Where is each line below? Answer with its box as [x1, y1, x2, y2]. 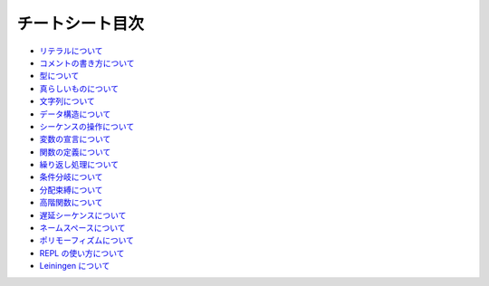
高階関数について [39, 197, 103, 208]
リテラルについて [39, 45, 103, 56]
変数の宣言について [39, 134, 111, 145]
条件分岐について [39, 172, 103, 183]
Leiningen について [39, 261, 110, 272]
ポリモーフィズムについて [39, 235, 135, 246]
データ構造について [39, 109, 111, 119]
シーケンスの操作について [39, 120, 135, 131]
